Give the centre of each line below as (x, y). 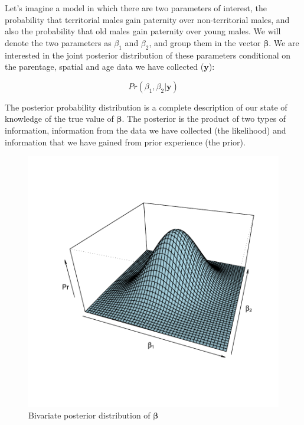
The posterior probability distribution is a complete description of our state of (146, 107)
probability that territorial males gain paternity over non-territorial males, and (147, 19)
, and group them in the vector (205, 42)
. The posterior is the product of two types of (204, 119)
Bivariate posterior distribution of (89, 415)
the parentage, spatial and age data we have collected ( (104, 66)
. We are (284, 42)
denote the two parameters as (58, 42)
